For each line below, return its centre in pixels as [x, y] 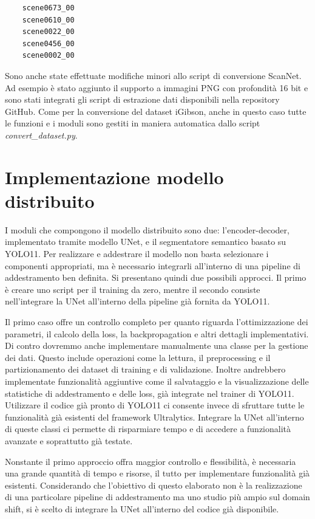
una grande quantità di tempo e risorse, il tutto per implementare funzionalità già [157, 473]
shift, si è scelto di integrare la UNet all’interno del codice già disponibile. [142, 508]
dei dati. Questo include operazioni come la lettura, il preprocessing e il [138, 357]
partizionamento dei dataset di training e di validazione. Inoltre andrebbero [145, 369]
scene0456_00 [48, 43]
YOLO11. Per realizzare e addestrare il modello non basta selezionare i [137, 254]
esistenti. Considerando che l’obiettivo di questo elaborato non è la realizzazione [154, 485]
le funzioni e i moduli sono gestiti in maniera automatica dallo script [133, 123]
